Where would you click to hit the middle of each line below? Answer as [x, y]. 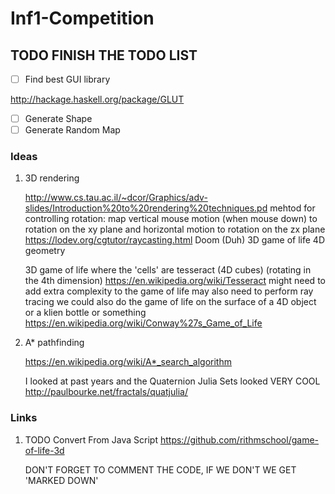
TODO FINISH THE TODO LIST [104, 55]
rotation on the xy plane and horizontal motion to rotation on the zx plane [175, 229]
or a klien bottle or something [85, 313]
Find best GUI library [67, 79]
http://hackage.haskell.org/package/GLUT [97, 99]
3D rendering [52, 178]
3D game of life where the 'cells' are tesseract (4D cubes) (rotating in [168, 270]
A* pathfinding [54, 343]
